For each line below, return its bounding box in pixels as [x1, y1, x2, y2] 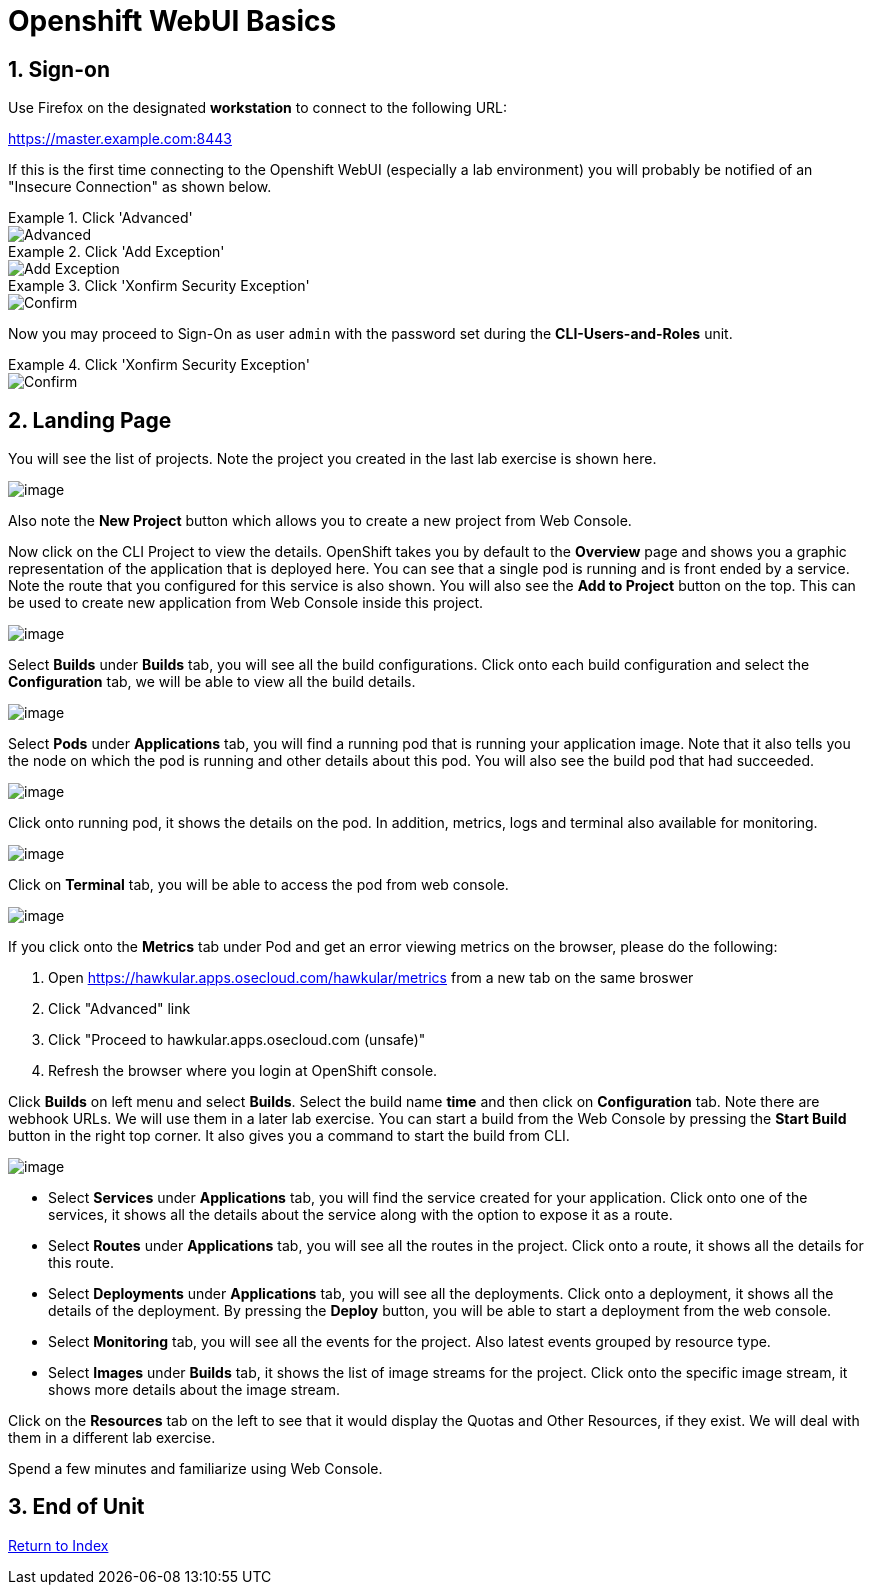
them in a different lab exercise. [8, 1429, 216, 1447]
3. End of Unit [8, 1494, 145, 1520]
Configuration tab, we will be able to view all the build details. [8, 673, 416, 691]
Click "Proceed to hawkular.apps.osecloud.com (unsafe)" [48, 1031, 426, 1049]
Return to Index [8, 1536, 109, 1554]
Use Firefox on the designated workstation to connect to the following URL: [8, 99, 508, 117]
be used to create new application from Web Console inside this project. [8, 594, 484, 612]
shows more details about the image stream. [48, 1381, 340, 1399]
